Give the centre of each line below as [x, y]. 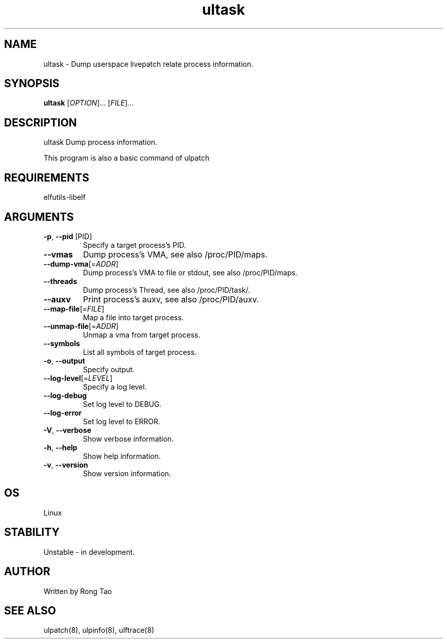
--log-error [63, 413]
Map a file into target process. [133, 317]
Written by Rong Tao [78, 591]
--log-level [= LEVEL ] [78, 378]
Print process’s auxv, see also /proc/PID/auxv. [171, 299]
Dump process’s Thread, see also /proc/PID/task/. [166, 290]
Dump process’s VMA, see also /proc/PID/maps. [175, 254]
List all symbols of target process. [140, 352]
